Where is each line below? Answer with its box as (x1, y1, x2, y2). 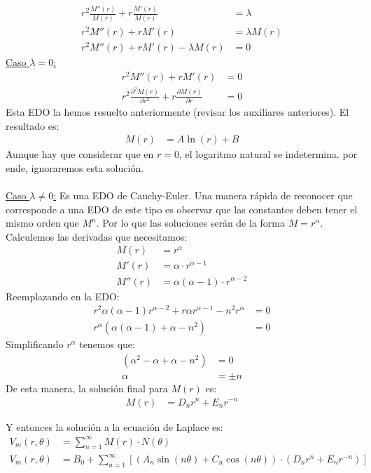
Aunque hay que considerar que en (6, 147, 154, 161)
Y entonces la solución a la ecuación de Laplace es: (6, 419, 223, 434)
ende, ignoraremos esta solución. (6, 160, 144, 175)
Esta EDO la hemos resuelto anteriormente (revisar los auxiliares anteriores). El (6, 104, 349, 119)
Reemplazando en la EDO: (6, 288, 120, 303)
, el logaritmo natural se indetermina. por (178, 147, 358, 161)
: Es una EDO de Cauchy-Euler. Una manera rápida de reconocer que (53, 187, 353, 202)
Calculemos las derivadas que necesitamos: (6, 229, 188, 244)
